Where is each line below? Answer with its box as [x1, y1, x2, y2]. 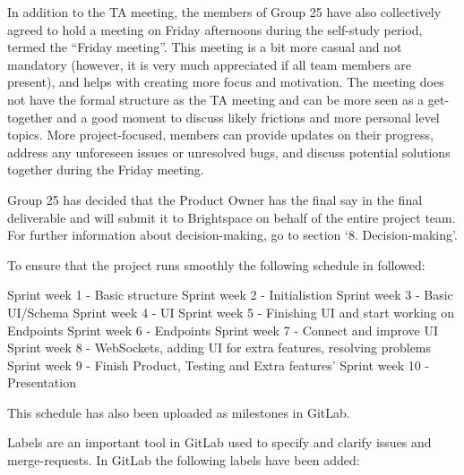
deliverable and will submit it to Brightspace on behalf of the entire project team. [7, 208, 456, 226]
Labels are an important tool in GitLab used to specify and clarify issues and [7, 433, 432, 452]
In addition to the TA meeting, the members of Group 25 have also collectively [7, 3, 442, 21]
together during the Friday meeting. [7, 160, 204, 179]
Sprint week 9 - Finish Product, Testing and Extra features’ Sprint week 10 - [7, 355, 430, 374]
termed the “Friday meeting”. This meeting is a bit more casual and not [7, 38, 402, 56]
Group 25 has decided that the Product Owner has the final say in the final [7, 190, 423, 208]
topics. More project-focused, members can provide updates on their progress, [7, 125, 434, 144]
